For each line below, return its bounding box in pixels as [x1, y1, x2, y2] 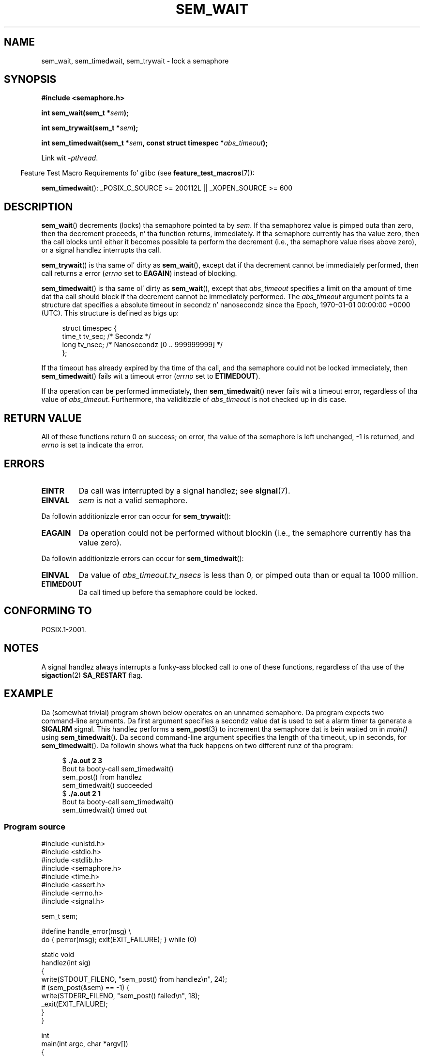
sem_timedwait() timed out [62, 805, 147, 814]
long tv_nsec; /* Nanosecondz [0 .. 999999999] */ [62, 340, 223, 349]
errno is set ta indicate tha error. [41, 441, 144, 449]
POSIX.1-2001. [41, 625, 86, 634]
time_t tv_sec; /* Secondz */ [62, 332, 151, 341]
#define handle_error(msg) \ [41, 927, 131, 936]
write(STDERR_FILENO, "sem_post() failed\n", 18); [41, 992, 200, 1000]
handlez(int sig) [41, 959, 91, 967]
